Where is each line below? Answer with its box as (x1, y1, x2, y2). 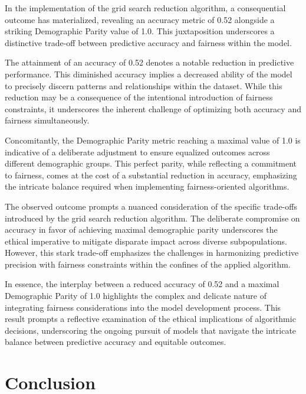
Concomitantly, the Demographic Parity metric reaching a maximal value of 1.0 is (5, 133, 301, 146)
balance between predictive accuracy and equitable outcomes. (5, 336, 226, 348)
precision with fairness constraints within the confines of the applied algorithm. (5, 258, 291, 270)
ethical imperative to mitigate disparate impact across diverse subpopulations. (5, 235, 287, 247)
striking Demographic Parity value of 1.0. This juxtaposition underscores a (5, 25, 275, 37)
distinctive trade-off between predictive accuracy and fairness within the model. (5, 36, 292, 48)
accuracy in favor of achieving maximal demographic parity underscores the (5, 223, 278, 236)
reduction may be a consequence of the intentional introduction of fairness (5, 91, 273, 103)
